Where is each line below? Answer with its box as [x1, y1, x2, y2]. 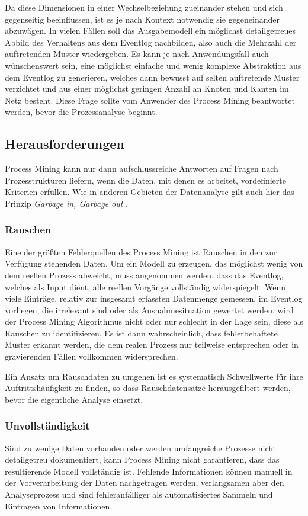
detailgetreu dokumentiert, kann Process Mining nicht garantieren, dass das [5, 453, 280, 466]
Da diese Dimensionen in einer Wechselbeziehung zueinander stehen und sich [5, 1, 283, 13]
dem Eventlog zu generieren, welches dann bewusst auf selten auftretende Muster [5, 70, 300, 83]
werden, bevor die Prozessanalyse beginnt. [5, 105, 158, 118]
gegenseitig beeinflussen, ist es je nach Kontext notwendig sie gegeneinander [5, 12, 280, 25]
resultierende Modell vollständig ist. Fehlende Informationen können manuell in [5, 464, 293, 477]
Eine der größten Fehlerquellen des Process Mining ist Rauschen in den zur [5, 245, 277, 258]
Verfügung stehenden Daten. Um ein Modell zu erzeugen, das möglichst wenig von [5, 257, 303, 270]
